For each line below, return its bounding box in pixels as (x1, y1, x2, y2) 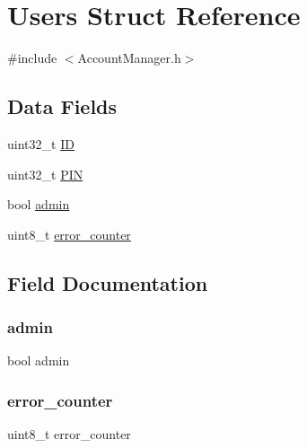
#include (7, 48, 57, 67)
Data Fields (7, 92, 118, 120)
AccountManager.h (77, 48, 181, 67)
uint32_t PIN (7, 164, 83, 183)
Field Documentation (7, 268, 208, 296)
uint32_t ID (7, 134, 75, 153)
